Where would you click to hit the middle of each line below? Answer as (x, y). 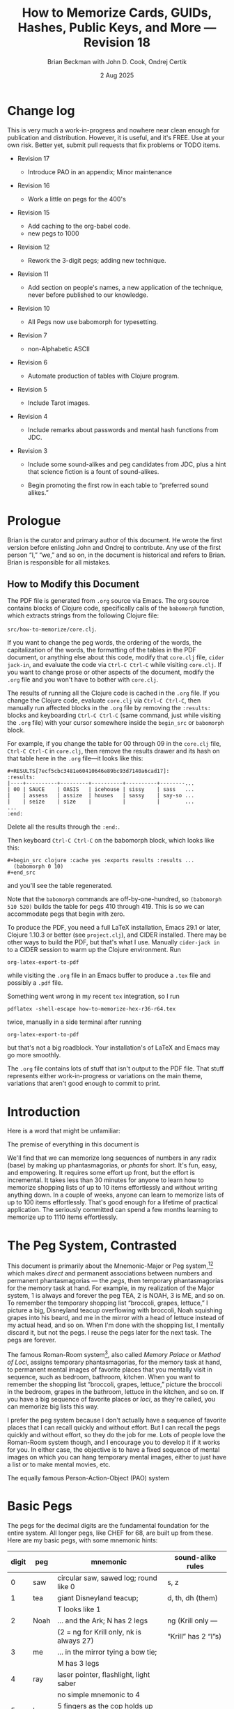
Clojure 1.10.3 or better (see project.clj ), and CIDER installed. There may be (117, 935)
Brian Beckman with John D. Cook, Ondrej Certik (117, 61)
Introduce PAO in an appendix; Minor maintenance (100, 171)
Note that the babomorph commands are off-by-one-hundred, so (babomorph (115, 899)
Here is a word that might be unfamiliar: (64, 1131)
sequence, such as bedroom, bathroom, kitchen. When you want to (104, 1377)
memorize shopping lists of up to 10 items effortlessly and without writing (112, 1188)
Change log (41, 110)
